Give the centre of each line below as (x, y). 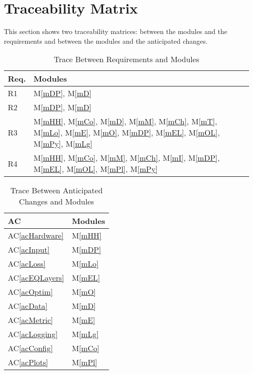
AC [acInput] (29, 250)
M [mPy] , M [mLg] (63, 144)
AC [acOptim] (30, 292)
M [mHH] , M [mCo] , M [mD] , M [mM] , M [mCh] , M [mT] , (126, 121)
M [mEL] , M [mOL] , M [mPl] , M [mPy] (96, 169)
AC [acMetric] (30, 320)
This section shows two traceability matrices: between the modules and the (116, 31)
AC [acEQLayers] (36, 278)
